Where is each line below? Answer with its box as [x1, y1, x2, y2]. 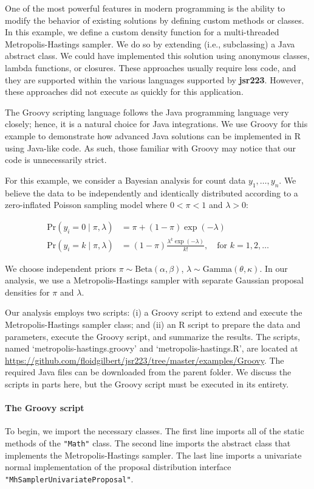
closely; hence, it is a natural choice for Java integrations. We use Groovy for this [5, 117, 308, 130]
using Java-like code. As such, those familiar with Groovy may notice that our [5, 141, 296, 154]
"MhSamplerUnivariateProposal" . [5, 472, 134, 485]
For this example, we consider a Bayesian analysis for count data [5, 173, 246, 186]
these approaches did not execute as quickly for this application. [5, 85, 244, 98]
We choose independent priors [5, 262, 117, 274]
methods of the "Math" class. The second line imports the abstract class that [5, 437, 291, 449]
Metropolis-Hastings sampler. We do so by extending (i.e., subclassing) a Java [5, 37, 295, 50]
